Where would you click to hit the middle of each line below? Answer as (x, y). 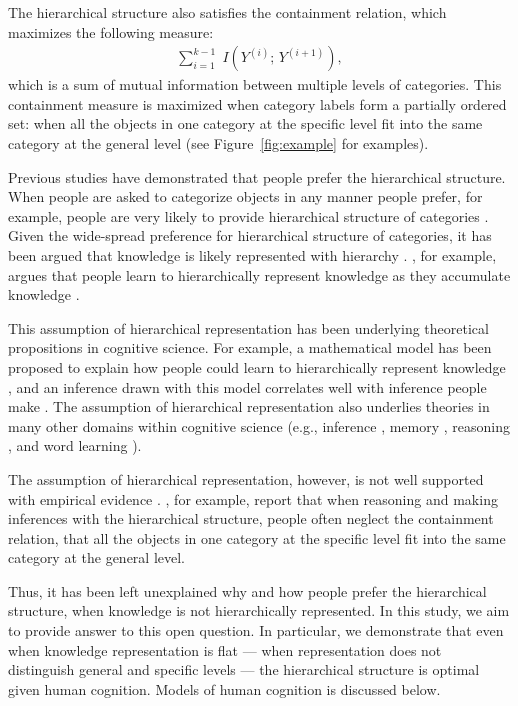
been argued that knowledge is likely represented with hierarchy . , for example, (252, 254)
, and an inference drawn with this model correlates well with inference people (247, 386)
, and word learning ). (75, 445)
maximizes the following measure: (111, 31)
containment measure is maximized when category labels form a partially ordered (257, 103)
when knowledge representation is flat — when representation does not (225, 649)
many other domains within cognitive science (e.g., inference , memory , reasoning (259, 425)
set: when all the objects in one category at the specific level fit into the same (245, 123)
